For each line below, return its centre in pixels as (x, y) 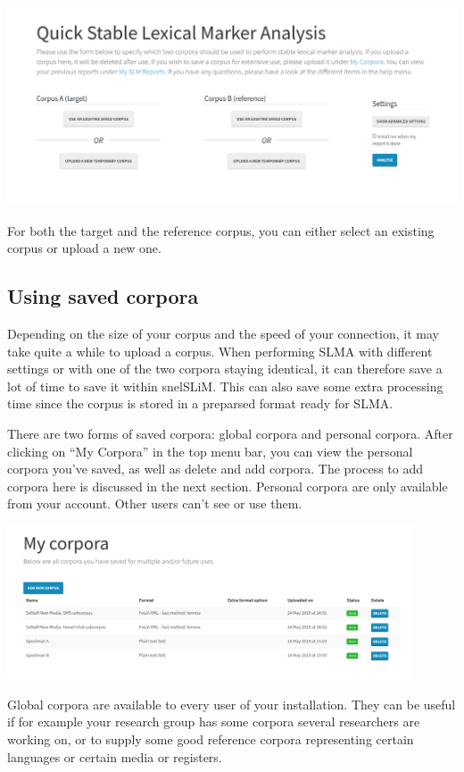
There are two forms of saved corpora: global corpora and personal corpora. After (230, 433)
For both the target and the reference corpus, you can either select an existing (221, 230)
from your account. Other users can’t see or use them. (155, 503)
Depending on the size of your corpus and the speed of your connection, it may (223, 333)
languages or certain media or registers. (115, 756)
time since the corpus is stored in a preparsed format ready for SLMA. (200, 403)
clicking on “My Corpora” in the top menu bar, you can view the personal (210, 451)
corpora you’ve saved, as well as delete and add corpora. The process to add (215, 469)
